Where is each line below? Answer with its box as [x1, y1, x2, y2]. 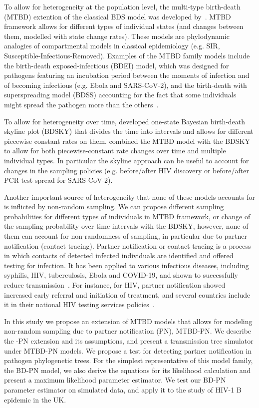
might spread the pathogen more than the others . [4, 99, 159, 109]
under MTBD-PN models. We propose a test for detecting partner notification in [4, 345, 252, 356]
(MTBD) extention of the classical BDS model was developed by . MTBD [4, 11, 231, 21]
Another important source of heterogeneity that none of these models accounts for [4, 191, 255, 202]
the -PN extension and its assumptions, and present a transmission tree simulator [4, 336, 254, 346]
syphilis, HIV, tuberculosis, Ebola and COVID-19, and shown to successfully [4, 270, 238, 280]
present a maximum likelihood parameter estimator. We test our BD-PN [4, 375, 226, 385]
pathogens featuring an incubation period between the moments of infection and [4, 70, 250, 80]
